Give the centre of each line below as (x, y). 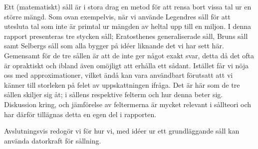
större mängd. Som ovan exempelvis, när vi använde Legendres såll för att (117, 16)
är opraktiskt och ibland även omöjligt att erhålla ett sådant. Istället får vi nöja (127, 65)
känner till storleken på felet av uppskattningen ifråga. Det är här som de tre (122, 84)
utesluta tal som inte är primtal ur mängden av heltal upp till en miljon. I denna (128, 26)
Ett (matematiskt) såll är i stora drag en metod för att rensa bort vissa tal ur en (128, 6)
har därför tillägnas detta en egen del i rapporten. (80, 114)
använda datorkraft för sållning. (53, 140)
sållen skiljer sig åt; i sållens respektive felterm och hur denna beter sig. (114, 94)
